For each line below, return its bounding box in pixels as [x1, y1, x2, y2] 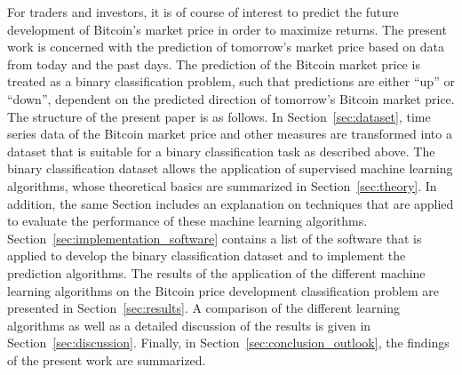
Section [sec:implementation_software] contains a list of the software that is [7, 228, 422, 247]
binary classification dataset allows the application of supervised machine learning [7, 159, 453, 178]
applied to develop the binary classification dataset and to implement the [7, 246, 406, 265]
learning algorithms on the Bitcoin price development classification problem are [7, 281, 439, 299]
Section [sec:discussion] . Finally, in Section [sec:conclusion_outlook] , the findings [7, 333, 450, 352]
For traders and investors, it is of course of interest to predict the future [7, 3, 399, 20]
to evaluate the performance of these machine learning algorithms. [7, 211, 368, 230]
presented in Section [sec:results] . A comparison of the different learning [7, 299, 400, 317]
